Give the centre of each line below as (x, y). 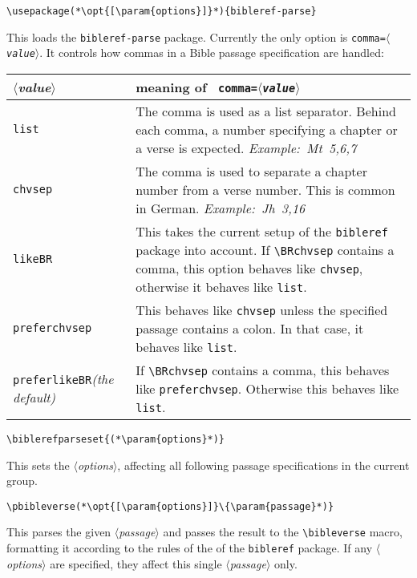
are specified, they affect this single (136, 563)
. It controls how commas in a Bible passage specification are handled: (212, 53)
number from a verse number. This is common (265, 189)
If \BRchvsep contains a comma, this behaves (263, 370)
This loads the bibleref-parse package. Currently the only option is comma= (196, 36)
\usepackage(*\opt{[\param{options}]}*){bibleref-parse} (162, 11)
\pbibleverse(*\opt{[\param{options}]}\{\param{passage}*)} (170, 506)
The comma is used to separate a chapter (251, 171)
